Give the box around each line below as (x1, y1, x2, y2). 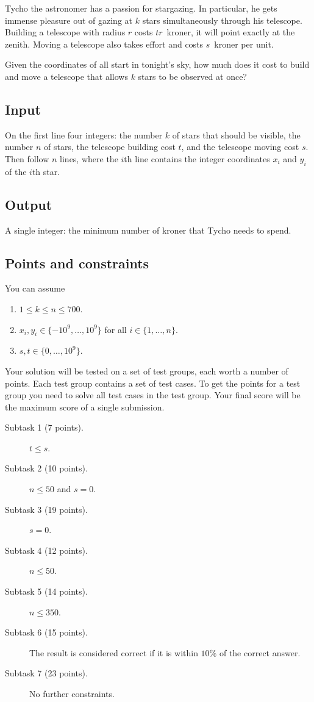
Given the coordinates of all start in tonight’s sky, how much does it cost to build (5, 58, 310, 71)
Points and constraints (5, 253, 149, 272)
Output (5, 195, 52, 213)
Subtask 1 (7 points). (5, 421, 84, 434)
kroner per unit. (214, 37, 274, 50)
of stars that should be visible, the (172, 128, 301, 141)
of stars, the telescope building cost (44, 140, 176, 153)
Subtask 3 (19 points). (5, 503, 88, 515)
